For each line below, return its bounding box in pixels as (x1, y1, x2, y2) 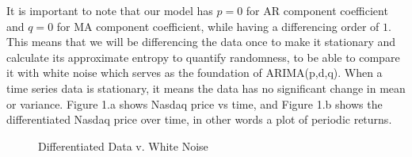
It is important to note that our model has (6, 2, 213, 18)
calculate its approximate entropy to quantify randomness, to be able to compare (6, 48, 400, 65)
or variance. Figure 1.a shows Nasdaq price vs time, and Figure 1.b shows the (6, 95, 383, 112)
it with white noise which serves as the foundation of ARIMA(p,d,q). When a (6, 64, 383, 81)
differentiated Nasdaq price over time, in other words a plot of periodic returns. (6, 111, 392, 128)
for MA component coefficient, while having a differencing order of (56, 17, 380, 34)
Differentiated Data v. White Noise (38, 137, 208, 154)
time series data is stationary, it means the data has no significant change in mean (6, 79, 406, 96)
